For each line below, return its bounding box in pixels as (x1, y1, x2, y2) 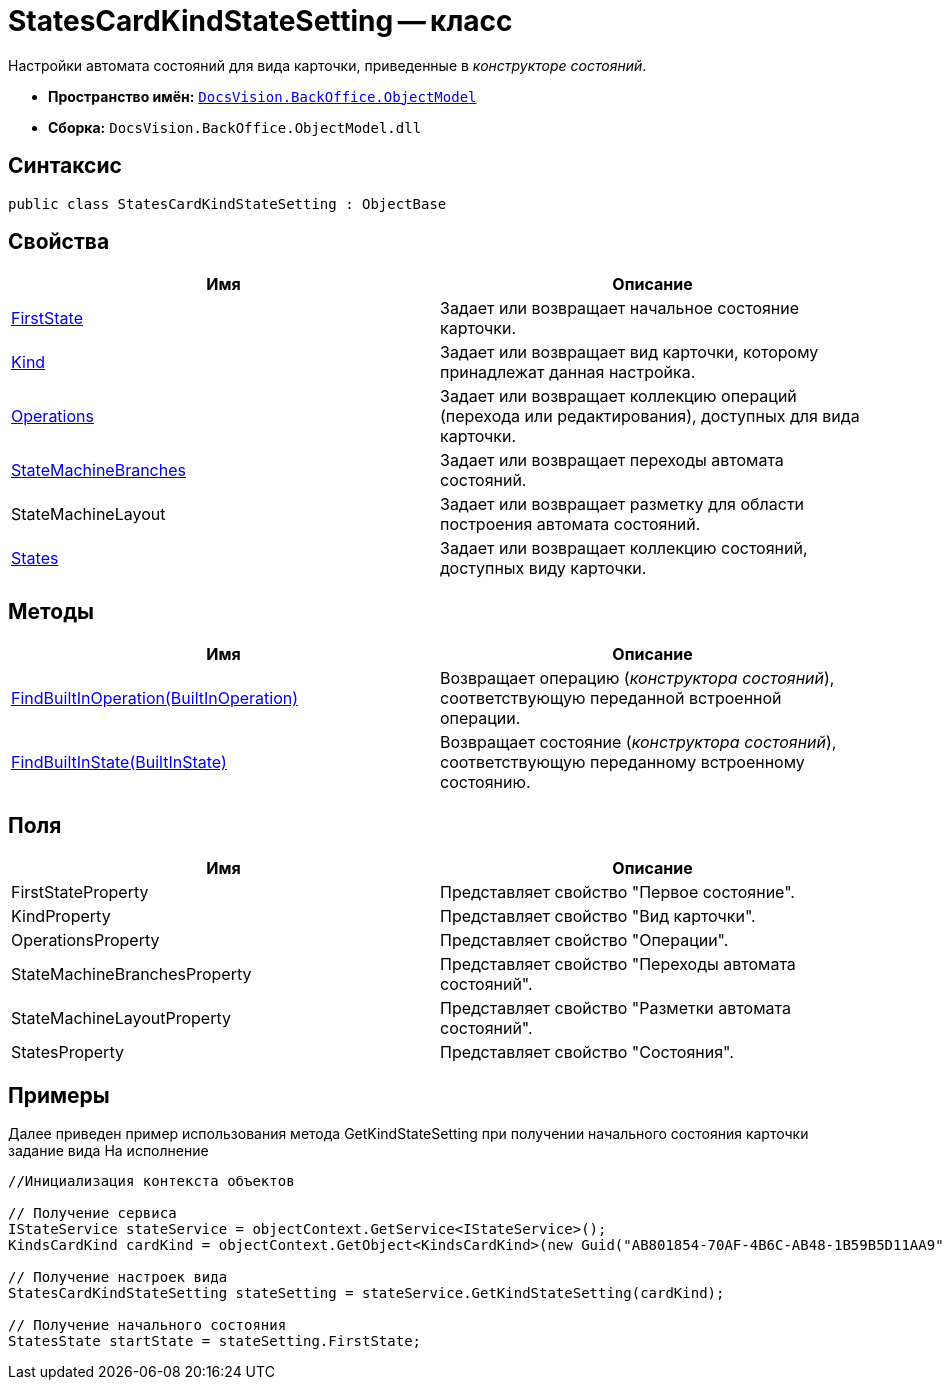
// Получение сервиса (8, 1204, 177, 1221)
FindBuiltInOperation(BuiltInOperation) (11, 688, 299, 709)
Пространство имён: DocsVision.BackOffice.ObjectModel (48, 87, 477, 105)
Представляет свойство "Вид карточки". (440, 906, 756, 927)
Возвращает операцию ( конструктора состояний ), (440, 668, 835, 689)
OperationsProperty (11, 930, 160, 951)
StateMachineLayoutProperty (11, 1008, 231, 1029)
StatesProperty (11, 1042, 124, 1063)
